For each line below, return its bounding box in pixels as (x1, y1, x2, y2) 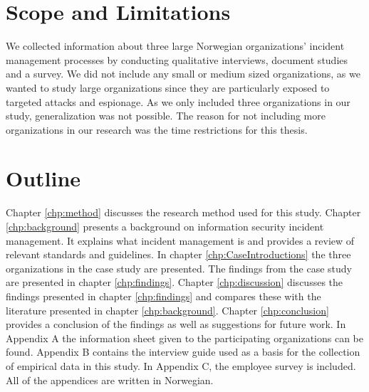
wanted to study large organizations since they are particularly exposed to (6, 80, 330, 95)
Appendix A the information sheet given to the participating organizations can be (6, 330, 363, 345)
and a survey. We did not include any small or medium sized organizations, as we (6, 66, 360, 81)
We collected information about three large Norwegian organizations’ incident (6, 38, 345, 53)
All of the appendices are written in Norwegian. (6, 372, 214, 387)
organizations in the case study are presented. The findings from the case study (6, 260, 353, 275)
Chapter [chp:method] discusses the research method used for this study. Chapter (6, 205, 361, 220)
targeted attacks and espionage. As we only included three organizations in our (6, 94, 350, 109)
